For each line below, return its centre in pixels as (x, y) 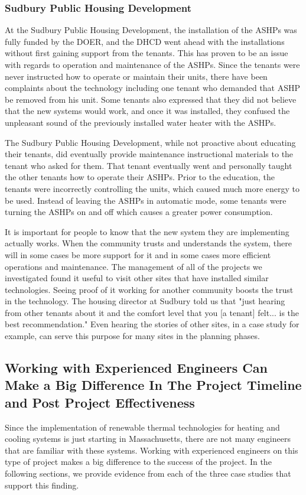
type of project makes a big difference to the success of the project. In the (138, 462)
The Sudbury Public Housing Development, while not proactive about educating (150, 142)
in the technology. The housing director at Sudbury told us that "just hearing (145, 301)
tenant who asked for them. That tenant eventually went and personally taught (149, 165)
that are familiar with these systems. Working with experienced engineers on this (152, 450)
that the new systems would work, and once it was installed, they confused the (147, 111)
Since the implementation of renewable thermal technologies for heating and (142, 427)
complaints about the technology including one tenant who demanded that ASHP (153, 88)
